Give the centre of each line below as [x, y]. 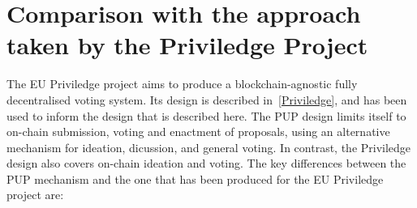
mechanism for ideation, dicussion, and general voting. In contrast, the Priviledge [209, 147]
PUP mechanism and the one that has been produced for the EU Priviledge [195, 178]
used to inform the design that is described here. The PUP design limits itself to [206, 115]
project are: [35, 195]
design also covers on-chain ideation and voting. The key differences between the [206, 163]
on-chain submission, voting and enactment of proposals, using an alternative [198, 132]
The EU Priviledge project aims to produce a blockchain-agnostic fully [182, 84]
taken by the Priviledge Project [187, 45]
